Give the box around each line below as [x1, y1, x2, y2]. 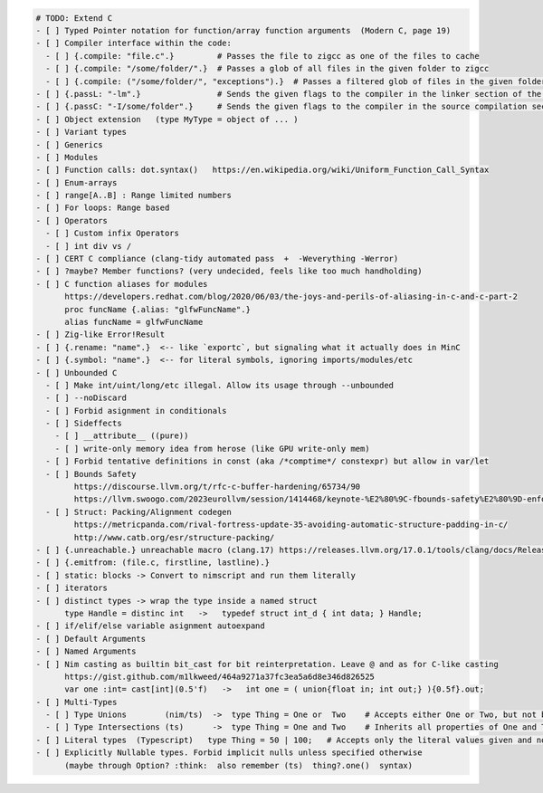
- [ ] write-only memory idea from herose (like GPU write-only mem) [54, 444, 370, 454]
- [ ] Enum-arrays [35, 177, 118, 187]
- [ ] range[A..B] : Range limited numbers [35, 190, 233, 201]
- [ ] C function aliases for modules [35, 279, 208, 289]
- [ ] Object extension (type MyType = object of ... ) [35, 114, 299, 124]
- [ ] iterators [35, 583, 109, 593]
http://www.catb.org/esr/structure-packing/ [73, 532, 275, 542]
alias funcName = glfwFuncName [64, 317, 204, 327]
